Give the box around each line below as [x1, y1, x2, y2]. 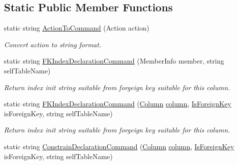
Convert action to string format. [4, 39, 101, 49]
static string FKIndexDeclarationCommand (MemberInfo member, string [4, 56, 224, 66]
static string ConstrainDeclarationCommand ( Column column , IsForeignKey [4, 141, 234, 151]
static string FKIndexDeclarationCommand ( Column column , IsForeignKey [4, 99, 232, 109]
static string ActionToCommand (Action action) [4, 23, 149, 33]
